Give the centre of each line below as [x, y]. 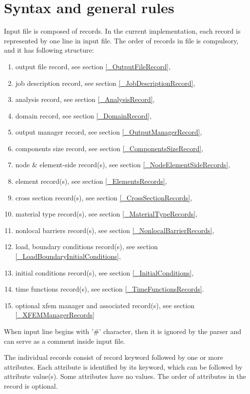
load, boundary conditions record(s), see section [87, 246]
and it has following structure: [49, 50]
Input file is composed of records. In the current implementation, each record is [122, 31]
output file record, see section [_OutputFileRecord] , [93, 66]
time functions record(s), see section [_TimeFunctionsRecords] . [110, 289]
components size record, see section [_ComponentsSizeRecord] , [109, 148]
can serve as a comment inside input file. [65, 341]
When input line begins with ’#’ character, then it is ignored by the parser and [123, 331]
